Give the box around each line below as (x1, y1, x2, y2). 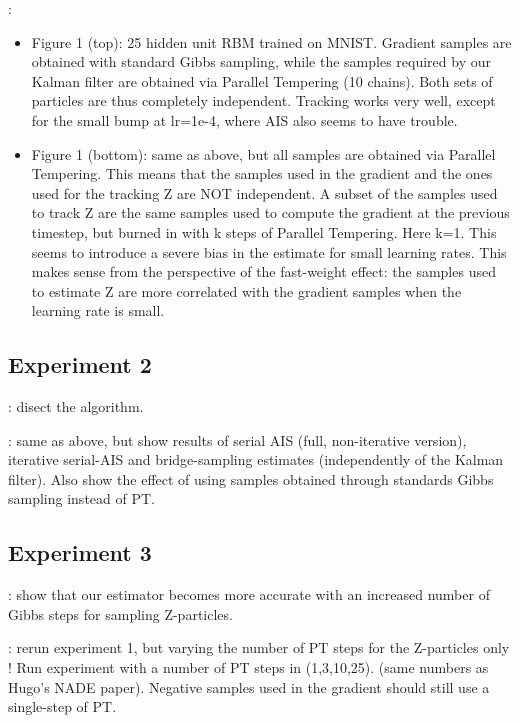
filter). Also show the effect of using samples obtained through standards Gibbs (8, 468, 494, 489)
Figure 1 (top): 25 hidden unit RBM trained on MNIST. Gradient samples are (31, 31, 512, 52)
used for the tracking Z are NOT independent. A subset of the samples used (31, 182, 498, 203)
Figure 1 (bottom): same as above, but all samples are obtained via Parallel (31, 143, 496, 164)
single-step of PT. (8, 696, 117, 717)
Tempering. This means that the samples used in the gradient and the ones (31, 163, 493, 184)
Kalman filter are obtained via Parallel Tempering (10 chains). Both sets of (31, 70, 493, 91)
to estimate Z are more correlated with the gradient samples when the (31, 280, 462, 301)
